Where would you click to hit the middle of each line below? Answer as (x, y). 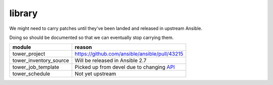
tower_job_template (36, 67)
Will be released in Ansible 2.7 (110, 61)
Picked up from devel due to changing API (125, 67)
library (24, 13)
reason (83, 47)
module (22, 47)
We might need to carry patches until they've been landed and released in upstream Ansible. (106, 28)
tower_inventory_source (41, 61)
